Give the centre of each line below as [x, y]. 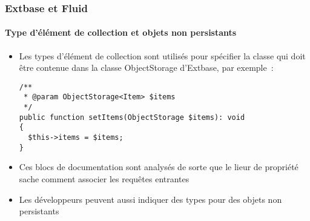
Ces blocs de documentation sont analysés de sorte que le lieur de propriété [159, 167]
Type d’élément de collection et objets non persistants [121, 32]
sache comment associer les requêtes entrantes [104, 179]
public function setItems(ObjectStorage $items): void [132, 117]
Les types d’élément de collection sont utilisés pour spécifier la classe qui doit [162, 55]
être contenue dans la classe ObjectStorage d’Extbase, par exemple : [146, 68]
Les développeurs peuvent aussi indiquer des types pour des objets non [150, 199]
